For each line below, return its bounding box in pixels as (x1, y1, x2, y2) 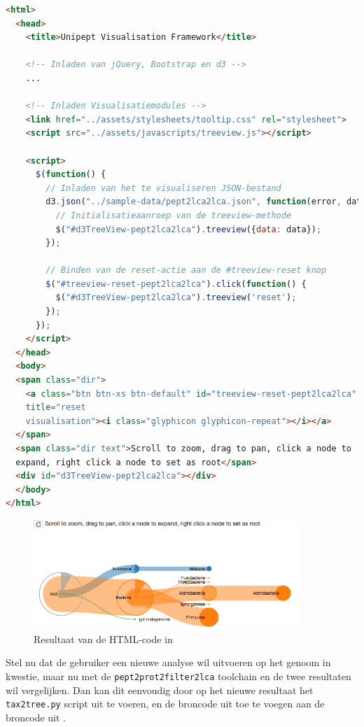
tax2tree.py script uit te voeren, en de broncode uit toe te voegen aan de (6, 696, 325, 711)
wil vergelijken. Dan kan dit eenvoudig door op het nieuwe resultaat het (6, 682, 314, 697)
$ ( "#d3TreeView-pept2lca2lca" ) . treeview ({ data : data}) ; (55, 224, 322, 234)
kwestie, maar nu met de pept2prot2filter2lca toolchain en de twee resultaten (6, 668, 351, 683)
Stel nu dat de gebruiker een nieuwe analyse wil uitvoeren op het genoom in (6, 655, 331, 670)
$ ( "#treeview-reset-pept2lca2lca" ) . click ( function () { (45, 278, 307, 289)
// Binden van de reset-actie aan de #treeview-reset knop (45, 265, 327, 276)
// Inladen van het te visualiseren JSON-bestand (45, 183, 281, 193)
